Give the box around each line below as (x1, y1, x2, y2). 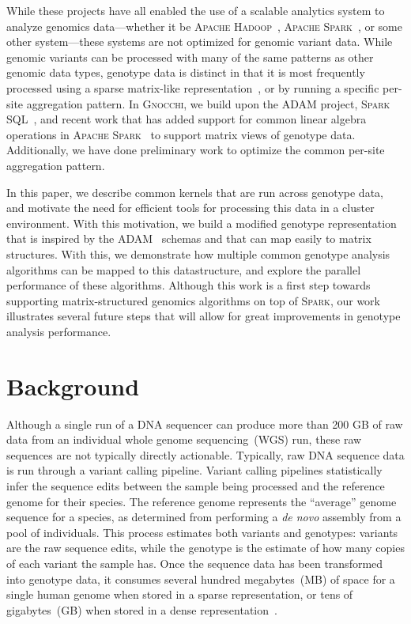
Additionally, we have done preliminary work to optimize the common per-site (6, 142, 385, 158)
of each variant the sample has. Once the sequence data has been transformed (6, 554, 383, 571)
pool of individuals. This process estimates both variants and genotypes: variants (6, 524, 398, 540)
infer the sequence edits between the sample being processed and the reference (6, 477, 385, 494)
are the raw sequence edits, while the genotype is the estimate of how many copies (6, 539, 405, 556)
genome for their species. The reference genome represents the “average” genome (6, 493, 397, 509)
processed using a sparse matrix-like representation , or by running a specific (6, 79, 379, 96)
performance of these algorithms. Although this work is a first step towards (6, 277, 371, 293)
